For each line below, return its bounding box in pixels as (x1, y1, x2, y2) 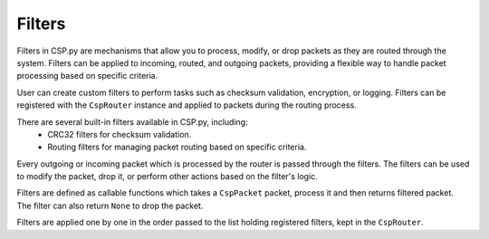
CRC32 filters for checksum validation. (47, 129, 192, 139)
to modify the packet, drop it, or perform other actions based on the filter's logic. (16, 171, 319, 182)
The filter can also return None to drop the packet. (16, 200, 204, 211)
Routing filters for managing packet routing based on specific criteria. (47, 141, 307, 153)
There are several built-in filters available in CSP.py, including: (16, 116, 248, 127)
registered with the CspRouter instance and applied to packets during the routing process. (16, 100, 357, 110)
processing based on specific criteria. (16, 71, 158, 81)
